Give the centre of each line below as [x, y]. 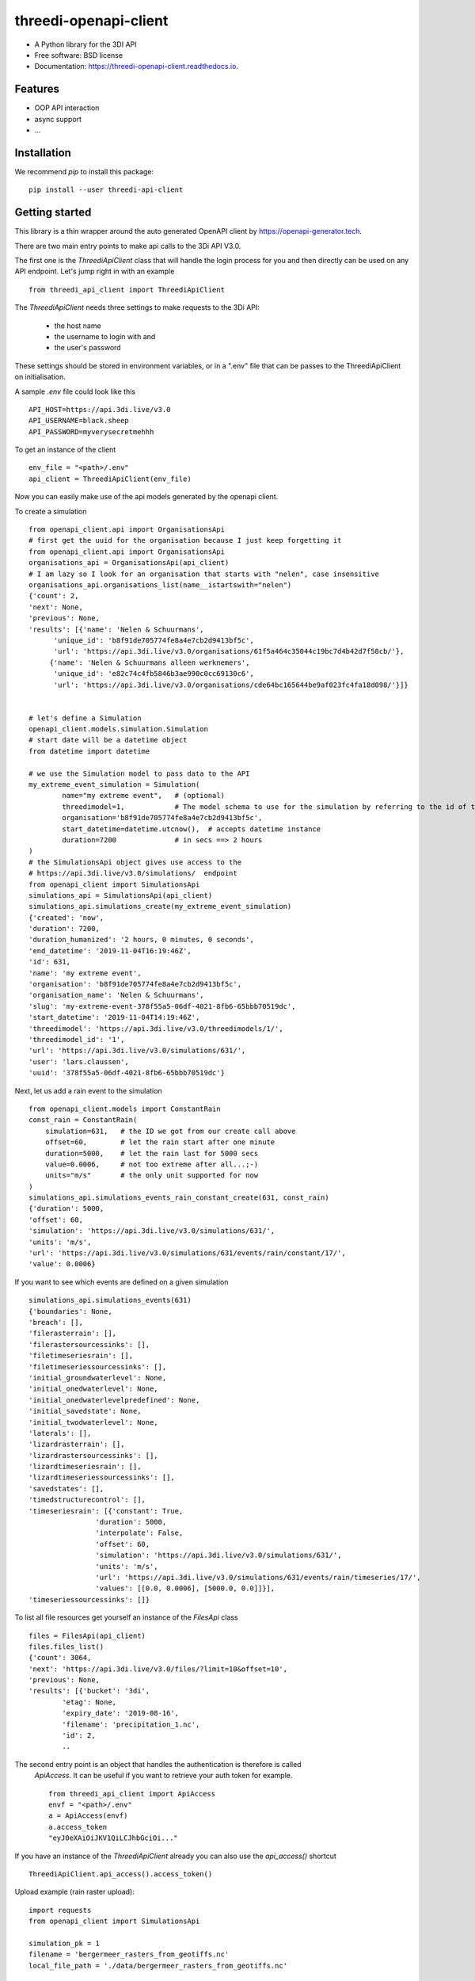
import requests [60, 1910]
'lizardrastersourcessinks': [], [93, 1455]
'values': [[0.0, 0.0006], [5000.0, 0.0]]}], [185, 1588]
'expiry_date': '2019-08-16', [121, 1713]
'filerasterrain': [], [73, 1334]
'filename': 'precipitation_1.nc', [131, 1724]
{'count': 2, [54, 596]
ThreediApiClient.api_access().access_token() [121, 1874]
